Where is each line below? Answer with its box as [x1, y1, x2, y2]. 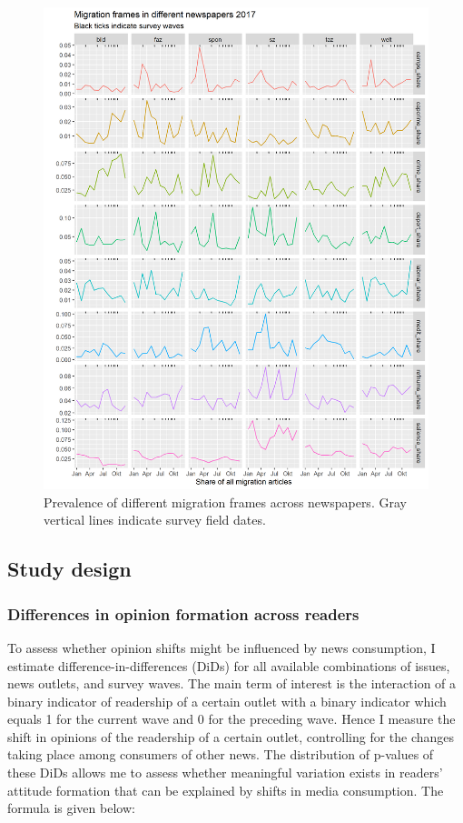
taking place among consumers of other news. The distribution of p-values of [7, 745, 434, 764]
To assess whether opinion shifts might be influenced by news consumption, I [7, 637, 436, 657]
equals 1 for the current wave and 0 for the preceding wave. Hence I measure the [7, 709, 456, 728]
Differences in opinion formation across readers [7, 602, 360, 625]
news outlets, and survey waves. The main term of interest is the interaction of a [7, 674, 457, 693]
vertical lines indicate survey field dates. [44, 510, 266, 529]
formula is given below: [7, 798, 135, 818]
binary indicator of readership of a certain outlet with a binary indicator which [7, 691, 447, 710]
